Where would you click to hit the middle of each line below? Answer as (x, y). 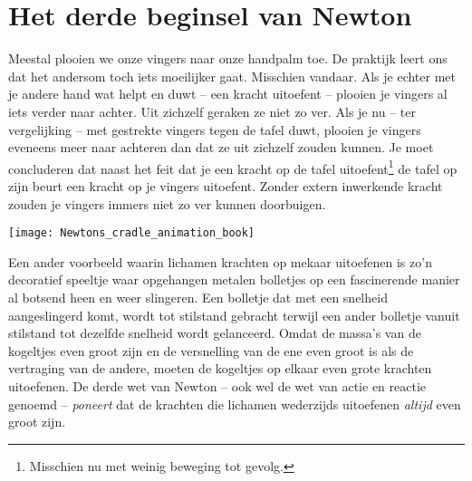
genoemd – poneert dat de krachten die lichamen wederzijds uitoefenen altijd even (235, 404)
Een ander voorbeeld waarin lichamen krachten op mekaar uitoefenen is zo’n (220, 261)
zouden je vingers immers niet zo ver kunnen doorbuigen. (167, 203)
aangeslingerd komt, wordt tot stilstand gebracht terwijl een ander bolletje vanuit (234, 315)
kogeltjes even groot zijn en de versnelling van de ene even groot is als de (211, 350)
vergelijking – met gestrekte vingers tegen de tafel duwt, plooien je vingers (215, 129)
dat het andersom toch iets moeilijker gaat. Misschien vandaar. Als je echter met (232, 76)
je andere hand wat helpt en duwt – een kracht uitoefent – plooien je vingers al (228, 94)
